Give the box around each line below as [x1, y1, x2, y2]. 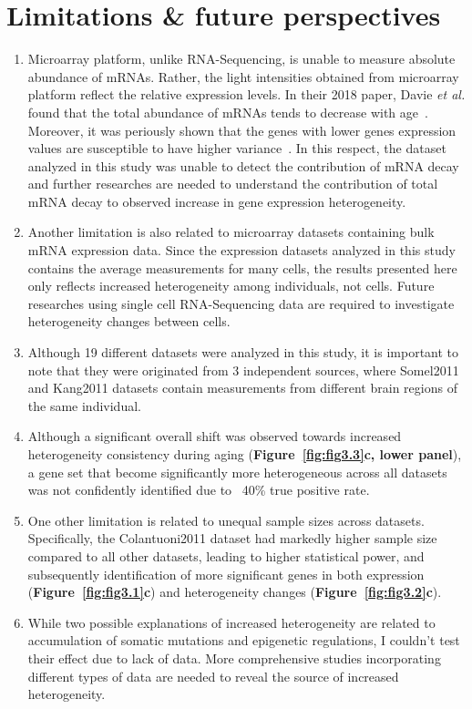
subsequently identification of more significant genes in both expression [27, 564, 425, 583]
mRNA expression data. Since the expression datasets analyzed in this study [27, 241, 456, 260]
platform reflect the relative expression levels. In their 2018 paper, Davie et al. [27, 85, 466, 104]
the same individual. [27, 396, 141, 415]
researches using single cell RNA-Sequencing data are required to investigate [27, 293, 455, 313]
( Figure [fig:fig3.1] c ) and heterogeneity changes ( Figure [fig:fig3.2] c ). [27, 582, 442, 601]
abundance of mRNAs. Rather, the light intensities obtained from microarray [27, 67, 459, 86]
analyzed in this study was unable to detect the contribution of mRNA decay [27, 156, 459, 175]
